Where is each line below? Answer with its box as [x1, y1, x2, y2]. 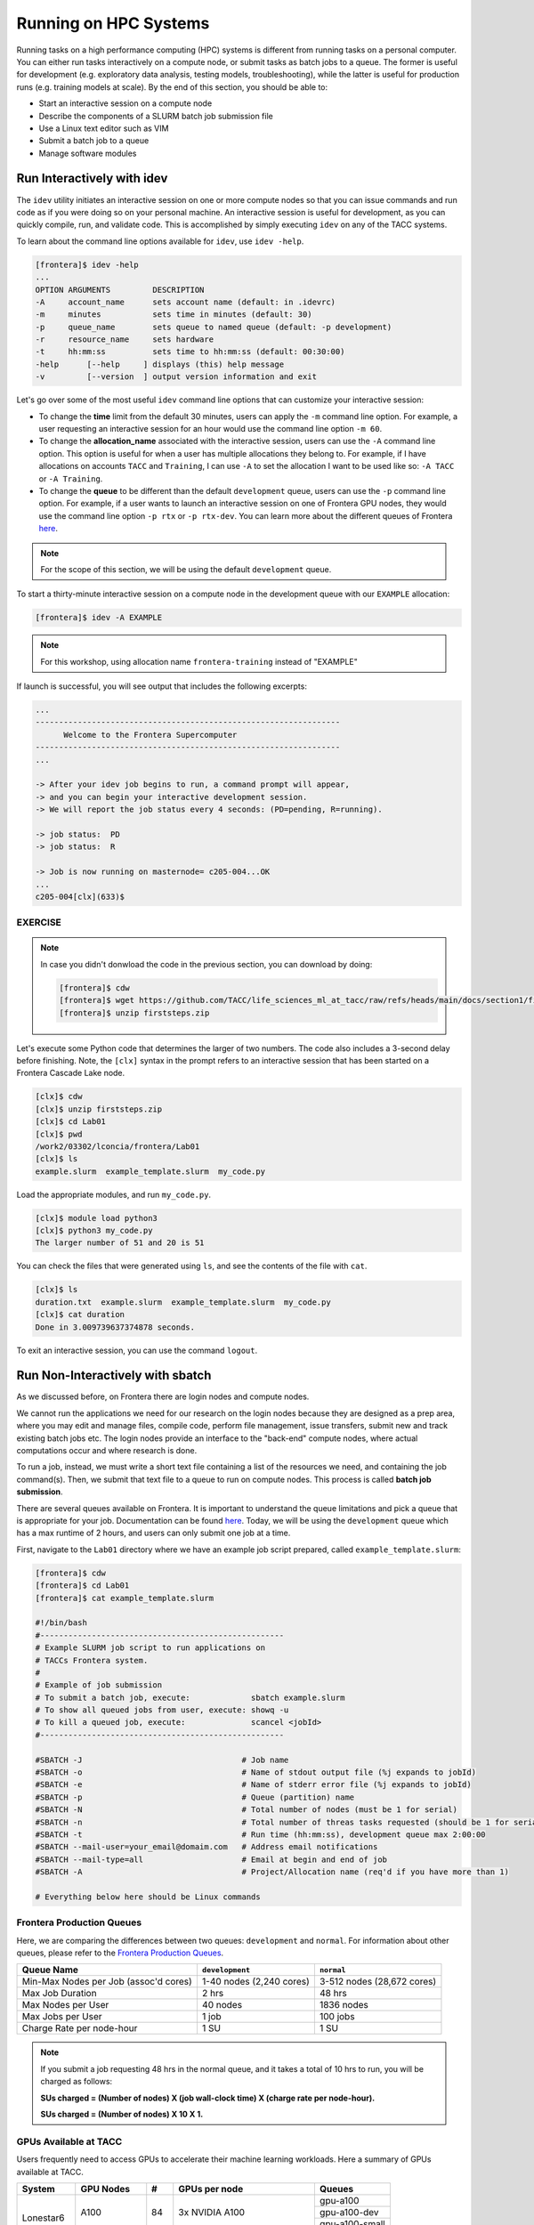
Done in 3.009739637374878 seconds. [35, 1322, 196, 1332]
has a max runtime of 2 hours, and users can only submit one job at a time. [16, 1527, 291, 1539]
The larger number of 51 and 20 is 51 [35, 1238, 205, 1248]
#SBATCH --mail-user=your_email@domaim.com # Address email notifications [35, 1842, 378, 1852]
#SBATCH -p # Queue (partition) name [35, 1792, 355, 1802]
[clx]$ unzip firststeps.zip [35, 1104, 163, 1114]
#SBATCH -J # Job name [35, 1754, 289, 1765]
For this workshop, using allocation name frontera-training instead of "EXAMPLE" [40, 656, 358, 667]
